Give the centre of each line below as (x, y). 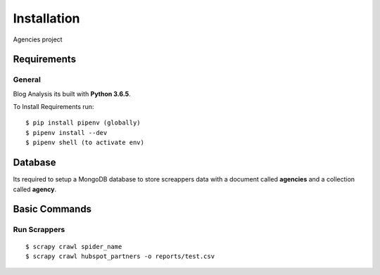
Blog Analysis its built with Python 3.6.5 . (72, 94)
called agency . (34, 189)
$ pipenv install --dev (66, 133)
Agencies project (38, 39)
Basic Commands (52, 209)
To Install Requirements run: (53, 107)
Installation (46, 18)
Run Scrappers (39, 230)
